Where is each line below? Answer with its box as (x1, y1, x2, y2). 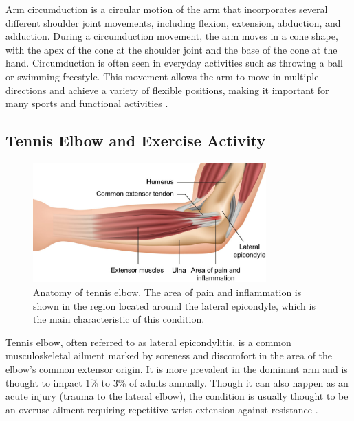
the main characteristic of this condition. (33, 312, 205, 326)
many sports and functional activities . (5, 96, 168, 111)
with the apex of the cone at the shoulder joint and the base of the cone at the (5, 42, 338, 56)
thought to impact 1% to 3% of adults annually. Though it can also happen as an (5, 375, 349, 389)
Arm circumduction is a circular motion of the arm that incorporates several (5, 2, 328, 16)
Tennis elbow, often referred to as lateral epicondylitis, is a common (5, 334, 291, 349)
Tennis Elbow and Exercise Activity (5, 130, 266, 151)
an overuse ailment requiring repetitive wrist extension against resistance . (5, 402, 318, 416)
